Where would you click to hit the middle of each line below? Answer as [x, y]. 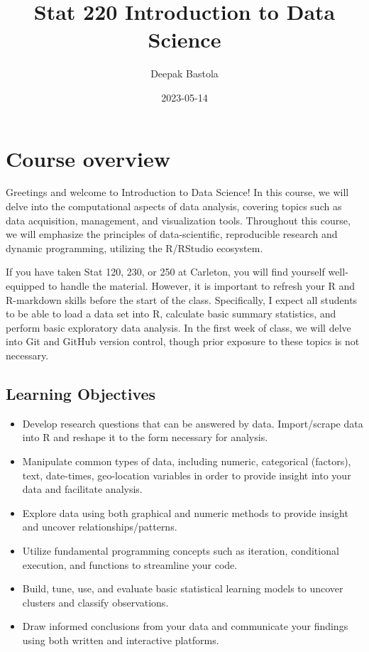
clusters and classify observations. [95, 602]
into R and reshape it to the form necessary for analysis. [145, 437]
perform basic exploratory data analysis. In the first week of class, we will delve [178, 327]
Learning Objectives [81, 393]
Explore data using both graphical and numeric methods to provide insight [185, 512]
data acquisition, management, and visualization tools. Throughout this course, [178, 220]
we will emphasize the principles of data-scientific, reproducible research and [172, 234]
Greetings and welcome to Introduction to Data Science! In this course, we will [177, 192]
